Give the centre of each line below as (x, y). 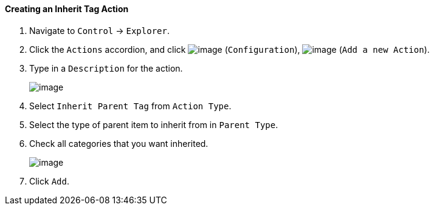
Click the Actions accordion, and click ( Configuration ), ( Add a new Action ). (229, 49)
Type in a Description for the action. (106, 68)
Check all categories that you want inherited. (119, 143)
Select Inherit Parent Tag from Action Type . (130, 106)
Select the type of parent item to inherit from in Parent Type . (154, 124)
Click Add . (49, 181)
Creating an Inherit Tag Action (67, 9)
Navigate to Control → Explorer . (99, 30)
